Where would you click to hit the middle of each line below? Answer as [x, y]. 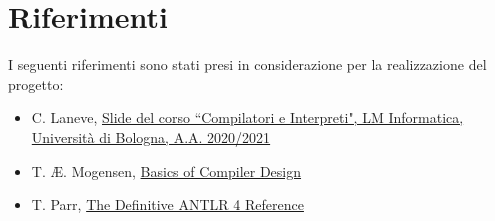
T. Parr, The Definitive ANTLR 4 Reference [167, 204]
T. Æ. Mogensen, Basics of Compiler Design [166, 170]
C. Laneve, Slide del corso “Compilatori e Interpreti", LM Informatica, [247, 117]
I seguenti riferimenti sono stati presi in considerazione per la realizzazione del [247, 64]
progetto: [36, 83]
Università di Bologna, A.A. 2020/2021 [151, 136]
